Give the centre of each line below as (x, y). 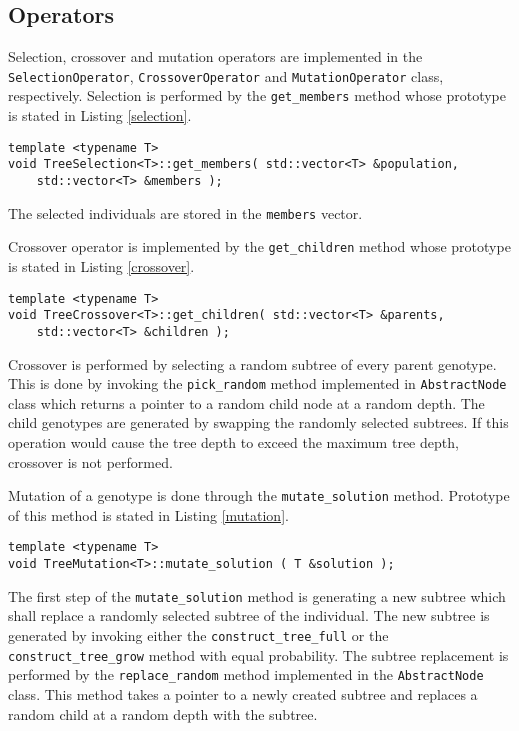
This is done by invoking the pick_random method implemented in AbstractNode (257, 383)
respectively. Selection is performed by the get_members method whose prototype (257, 95)
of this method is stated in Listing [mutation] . (148, 514)
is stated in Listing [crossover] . (101, 265)
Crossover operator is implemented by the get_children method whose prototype (259, 246)
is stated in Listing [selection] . (100, 115)
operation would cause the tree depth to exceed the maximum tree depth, (233, 441)
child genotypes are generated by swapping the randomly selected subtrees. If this (258, 422)
